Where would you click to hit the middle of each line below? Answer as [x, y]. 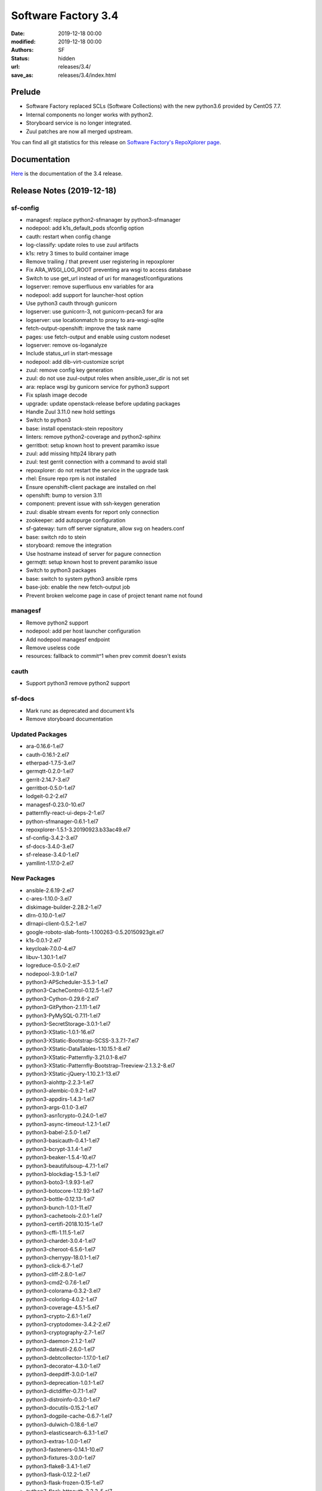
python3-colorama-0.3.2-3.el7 [64, 1291]
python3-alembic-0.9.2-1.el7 [61, 1091]
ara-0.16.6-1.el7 [45, 746]
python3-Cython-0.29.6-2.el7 [62, 998]
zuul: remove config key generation [69, 370]
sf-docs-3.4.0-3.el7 [50, 846]
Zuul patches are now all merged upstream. [79, 131]
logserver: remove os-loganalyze [66, 345]
